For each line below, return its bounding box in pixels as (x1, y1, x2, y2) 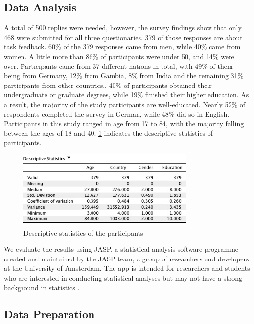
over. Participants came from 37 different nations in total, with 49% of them (4, 61, 233, 71)
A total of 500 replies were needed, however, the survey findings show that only (4, 22, 242, 33)
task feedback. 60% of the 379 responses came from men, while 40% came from (4, 42, 241, 52)
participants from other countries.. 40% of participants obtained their (4, 80, 212, 90)
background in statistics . (4, 282, 80, 292)
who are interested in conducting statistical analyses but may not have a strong (4, 273, 243, 283)
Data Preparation (4, 306, 95, 321)
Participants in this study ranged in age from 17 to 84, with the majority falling (4, 118, 244, 129)
